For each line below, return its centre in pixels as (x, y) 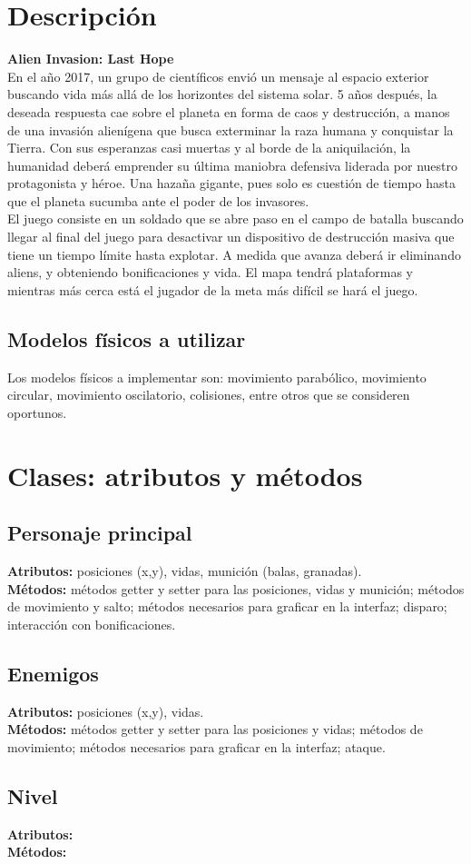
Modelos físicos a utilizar (127, 338)
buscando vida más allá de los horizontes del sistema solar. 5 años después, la (222, 94)
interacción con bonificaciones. (92, 624)
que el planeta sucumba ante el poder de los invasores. (158, 200)
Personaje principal (100, 533)
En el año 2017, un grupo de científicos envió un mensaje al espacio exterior (218, 76)
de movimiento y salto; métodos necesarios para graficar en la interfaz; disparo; (227, 606)
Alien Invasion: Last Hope (91, 59)
